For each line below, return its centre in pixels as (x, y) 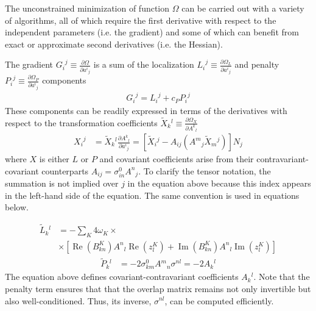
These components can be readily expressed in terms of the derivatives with (146, 110)
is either (54, 159)
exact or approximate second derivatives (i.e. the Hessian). (114, 44)
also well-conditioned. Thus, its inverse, (78, 300)
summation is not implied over (62, 183)
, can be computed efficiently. (219, 300)
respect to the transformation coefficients (81, 122)
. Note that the (282, 277)
